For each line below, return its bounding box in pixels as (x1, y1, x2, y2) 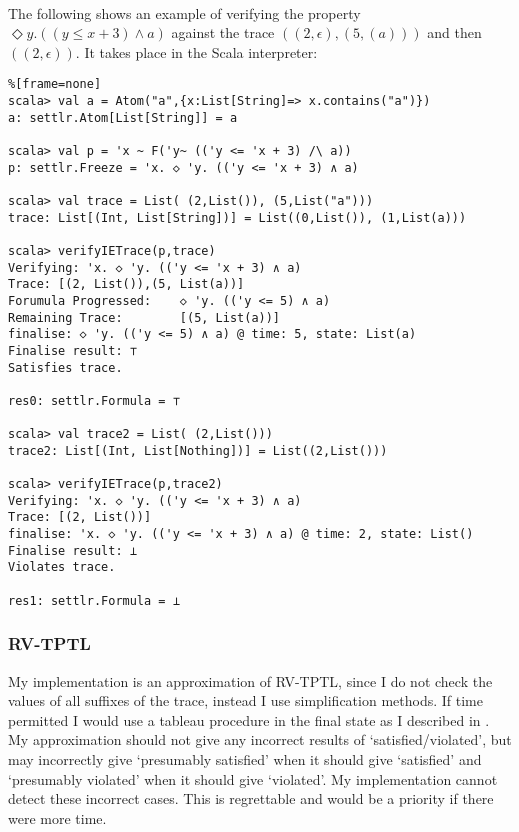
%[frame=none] (8, 77, 102, 92)
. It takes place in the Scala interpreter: (75, 41, 318, 62)
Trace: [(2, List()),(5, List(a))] (8, 277, 245, 292)
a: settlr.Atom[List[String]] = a (8, 110, 238, 125)
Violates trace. (8, 560, 116, 575)
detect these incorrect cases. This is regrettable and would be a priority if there (8, 788, 494, 809)
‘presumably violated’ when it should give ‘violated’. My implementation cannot (8, 768, 498, 789)
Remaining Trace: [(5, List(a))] (8, 310, 281, 325)
